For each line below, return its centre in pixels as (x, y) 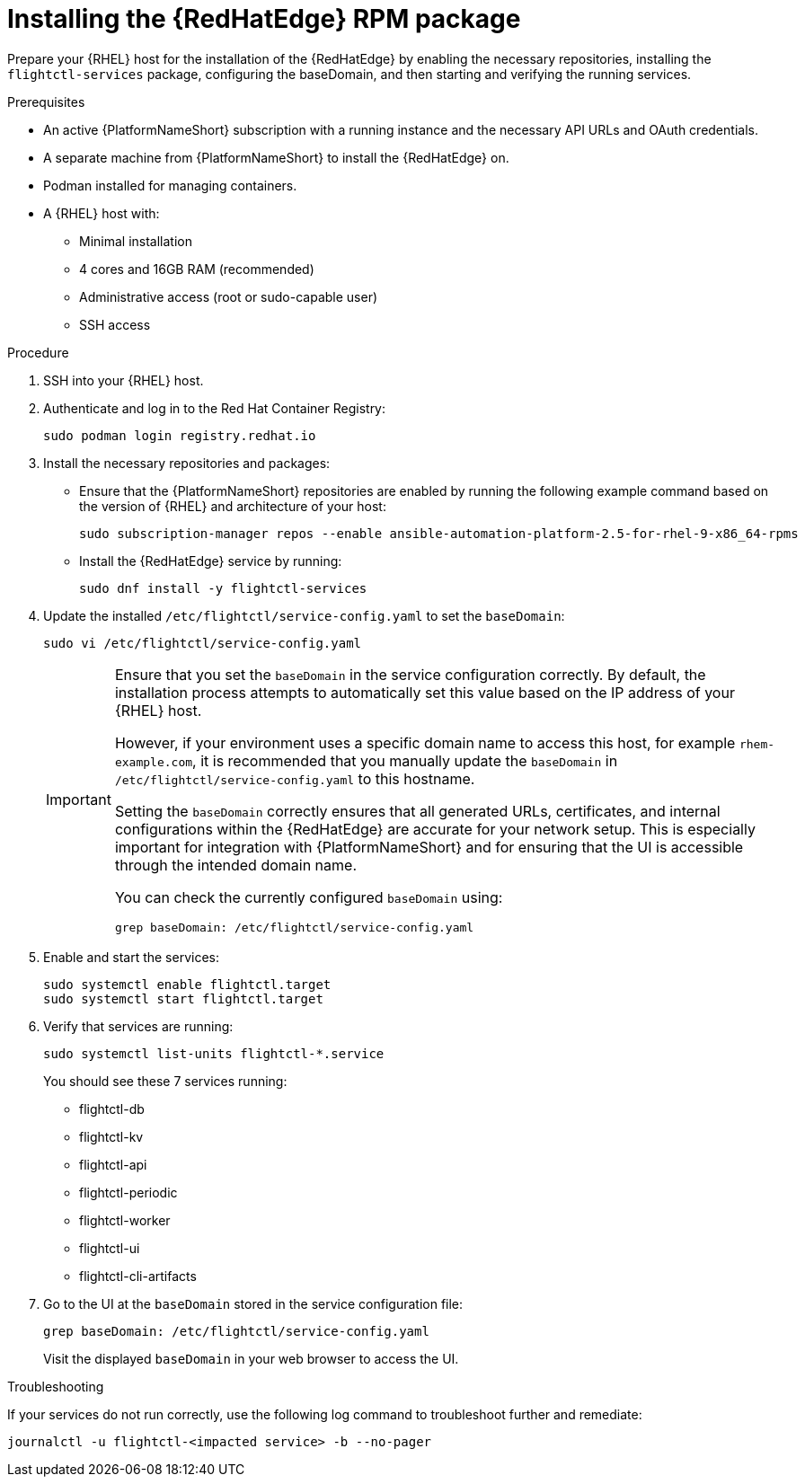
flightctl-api (113, 1164)
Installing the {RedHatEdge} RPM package (264, 19)
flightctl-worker (125, 1220)
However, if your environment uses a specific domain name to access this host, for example (425, 742)
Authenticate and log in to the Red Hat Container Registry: (215, 408)
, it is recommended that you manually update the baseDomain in (405, 760)
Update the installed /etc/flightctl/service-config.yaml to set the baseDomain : (304, 615)
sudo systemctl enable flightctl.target (187, 984)
